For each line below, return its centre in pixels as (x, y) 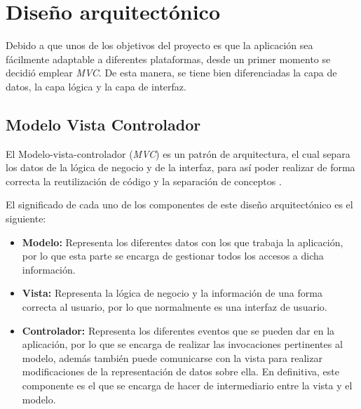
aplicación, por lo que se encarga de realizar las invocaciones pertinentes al (182, 344)
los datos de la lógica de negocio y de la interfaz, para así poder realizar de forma (180, 167)
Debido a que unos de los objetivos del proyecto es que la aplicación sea (159, 45)
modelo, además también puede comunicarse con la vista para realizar (172, 357)
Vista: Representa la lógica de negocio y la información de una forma (172, 293)
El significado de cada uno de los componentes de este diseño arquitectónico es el (179, 204)
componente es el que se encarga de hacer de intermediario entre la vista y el (187, 385)
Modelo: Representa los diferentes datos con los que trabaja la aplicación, (183, 242)
